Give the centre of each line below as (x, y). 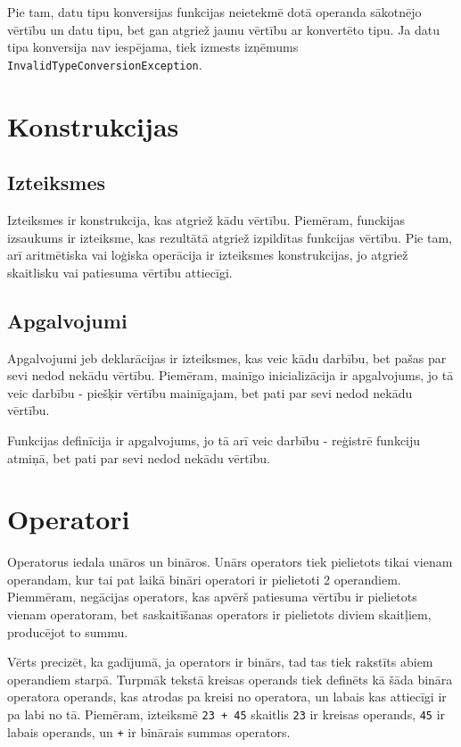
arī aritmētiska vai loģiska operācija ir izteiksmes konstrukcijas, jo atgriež (208, 255)
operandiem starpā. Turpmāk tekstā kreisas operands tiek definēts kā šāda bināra (230, 679)
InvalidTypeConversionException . (105, 64)
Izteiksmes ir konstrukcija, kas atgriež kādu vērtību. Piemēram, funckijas (206, 220)
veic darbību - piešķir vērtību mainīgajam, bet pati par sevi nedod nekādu (210, 392)
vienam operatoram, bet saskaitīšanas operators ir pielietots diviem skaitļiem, (219, 614)
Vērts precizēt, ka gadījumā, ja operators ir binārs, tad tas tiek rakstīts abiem (220, 662)
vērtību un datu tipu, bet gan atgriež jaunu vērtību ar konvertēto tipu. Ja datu (224, 29)
